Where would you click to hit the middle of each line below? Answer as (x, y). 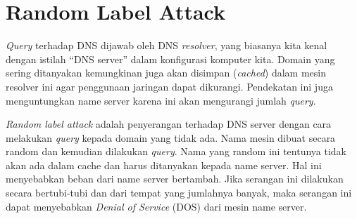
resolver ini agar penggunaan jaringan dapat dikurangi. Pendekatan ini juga (169, 86)
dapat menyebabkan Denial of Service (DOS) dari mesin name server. (156, 206)
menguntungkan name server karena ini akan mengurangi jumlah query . (161, 100)
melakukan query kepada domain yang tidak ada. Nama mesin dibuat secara (171, 137)
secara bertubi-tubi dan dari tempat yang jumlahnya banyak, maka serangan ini (179, 193)
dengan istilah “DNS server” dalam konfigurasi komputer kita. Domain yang (170, 59)
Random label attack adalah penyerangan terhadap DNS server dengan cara (169, 124)
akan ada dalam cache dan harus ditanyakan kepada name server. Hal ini (164, 165)
